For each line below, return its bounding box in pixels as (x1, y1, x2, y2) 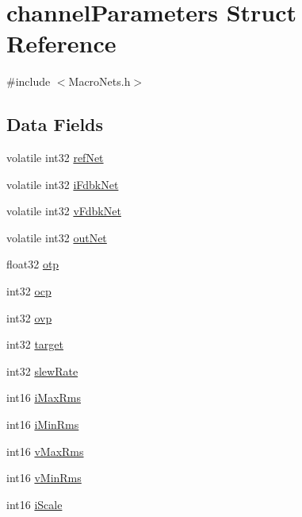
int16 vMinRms (6, 469, 82, 486)
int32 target (6, 336, 64, 353)
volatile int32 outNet (6, 229, 107, 245)
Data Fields (6, 112, 104, 137)
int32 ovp (6, 309, 52, 326)
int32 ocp (6, 283, 52, 299)
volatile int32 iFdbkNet (6, 176, 119, 192)
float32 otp (6, 256, 59, 272)
